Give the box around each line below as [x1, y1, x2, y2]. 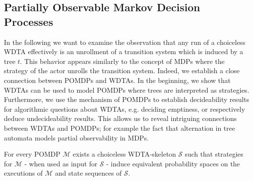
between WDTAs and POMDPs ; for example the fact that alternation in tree [4, 122, 235, 133]
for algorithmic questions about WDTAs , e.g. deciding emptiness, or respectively [4, 103, 245, 114]
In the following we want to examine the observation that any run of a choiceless [4, 37, 246, 47]
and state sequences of [55, 168, 122, 178]
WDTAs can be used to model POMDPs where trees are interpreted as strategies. [4, 84, 250, 95]
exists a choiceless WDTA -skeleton [73, 149, 176, 159]
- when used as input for [24, 158, 98, 168]
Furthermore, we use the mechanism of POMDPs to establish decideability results [4, 94, 249, 104]
